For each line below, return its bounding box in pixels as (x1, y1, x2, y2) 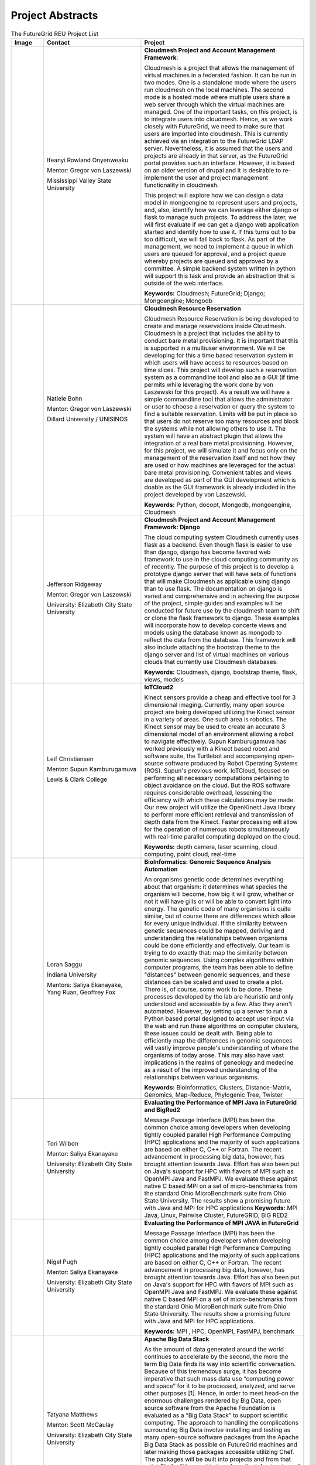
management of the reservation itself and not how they (144, 454, 296, 462)
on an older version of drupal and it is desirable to (144, 166, 281, 174)
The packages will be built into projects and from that (144, 1455, 291, 1463)
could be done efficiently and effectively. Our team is (144, 941, 290, 949)
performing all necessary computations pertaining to (144, 774, 289, 782)
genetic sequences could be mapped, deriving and (144, 926, 285, 935)
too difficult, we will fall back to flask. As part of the (144, 235, 286, 243)
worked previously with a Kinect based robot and (144, 744, 280, 752)
